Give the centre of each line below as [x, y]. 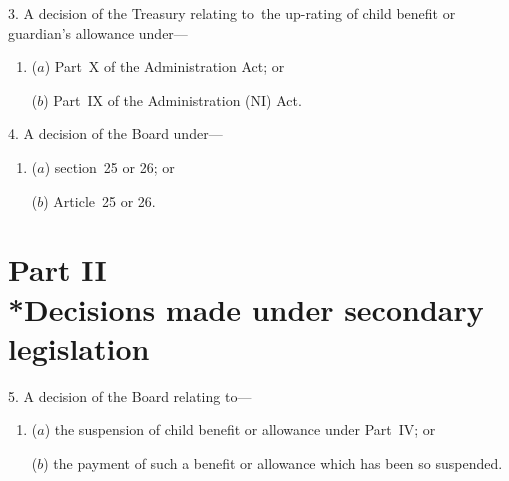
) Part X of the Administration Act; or [164, 66]
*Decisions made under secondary [246, 308]
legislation [79, 347]
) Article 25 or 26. [99, 200]
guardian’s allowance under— [98, 32]
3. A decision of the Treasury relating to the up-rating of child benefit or [232, 13]
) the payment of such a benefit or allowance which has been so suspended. [273, 462]
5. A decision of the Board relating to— [130, 395]
